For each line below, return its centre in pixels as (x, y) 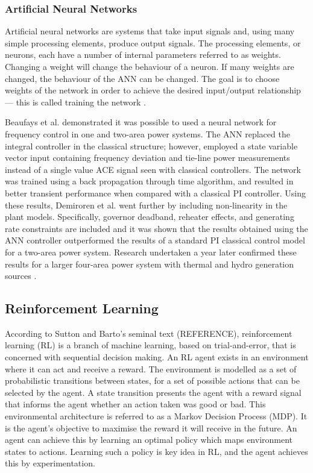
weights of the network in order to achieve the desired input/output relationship (153, 90)
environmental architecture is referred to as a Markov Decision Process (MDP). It (156, 416)
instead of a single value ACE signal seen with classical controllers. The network (153, 169)
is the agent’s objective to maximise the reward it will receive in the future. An (151, 428)
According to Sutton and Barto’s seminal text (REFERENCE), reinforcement (149, 333)
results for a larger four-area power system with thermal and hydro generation (150, 264)
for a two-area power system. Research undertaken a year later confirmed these (151, 252)
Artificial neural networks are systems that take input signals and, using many (150, 31)
